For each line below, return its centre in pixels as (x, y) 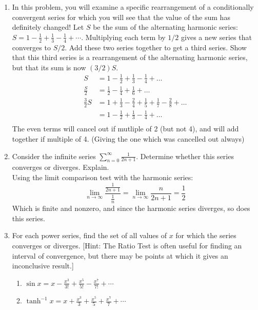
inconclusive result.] (43, 266)
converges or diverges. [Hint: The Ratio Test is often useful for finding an (127, 245)
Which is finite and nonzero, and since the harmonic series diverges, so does (131, 208)
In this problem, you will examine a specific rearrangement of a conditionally (133, 7)
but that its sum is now (49, 67)
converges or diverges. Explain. (61, 167)
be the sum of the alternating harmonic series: (165, 27)
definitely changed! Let (48, 27)
